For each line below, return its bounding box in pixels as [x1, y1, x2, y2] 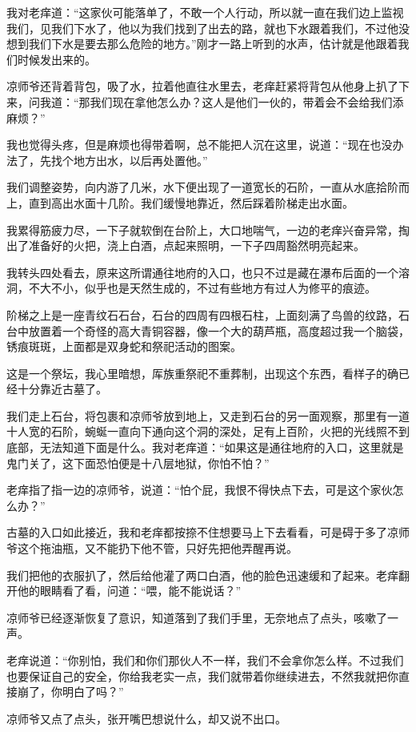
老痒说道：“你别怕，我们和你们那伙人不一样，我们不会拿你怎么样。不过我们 [6, 652, 404, 668]
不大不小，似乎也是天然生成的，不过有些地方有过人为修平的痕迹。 [28, 280, 376, 296]
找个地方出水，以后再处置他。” [50, 151, 208, 168]
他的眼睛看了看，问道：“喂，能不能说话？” [17, 582, 242, 599]
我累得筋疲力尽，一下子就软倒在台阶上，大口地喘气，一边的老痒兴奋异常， [6, 221, 398, 238]
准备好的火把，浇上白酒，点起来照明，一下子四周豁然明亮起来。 [28, 237, 365, 254]
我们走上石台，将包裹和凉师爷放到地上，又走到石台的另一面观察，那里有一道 [6, 407, 410, 424]
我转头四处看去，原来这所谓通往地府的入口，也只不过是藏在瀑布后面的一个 [6, 263, 398, 280]
